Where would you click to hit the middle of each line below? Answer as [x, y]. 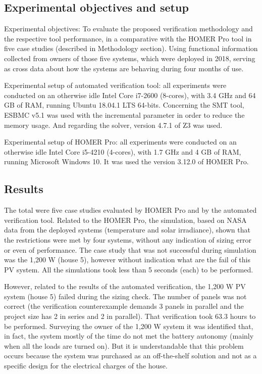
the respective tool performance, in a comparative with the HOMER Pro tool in [128, 38]
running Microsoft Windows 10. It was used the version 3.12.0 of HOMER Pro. [126, 161]
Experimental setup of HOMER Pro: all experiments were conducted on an [120, 142]
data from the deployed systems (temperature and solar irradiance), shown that [127, 230]
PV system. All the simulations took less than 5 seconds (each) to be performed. [129, 269]
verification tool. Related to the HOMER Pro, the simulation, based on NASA [125, 220]
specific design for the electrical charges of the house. [86, 366]
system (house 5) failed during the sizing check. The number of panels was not [125, 296]
